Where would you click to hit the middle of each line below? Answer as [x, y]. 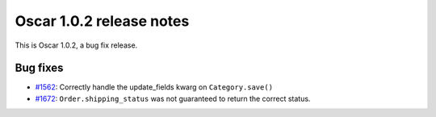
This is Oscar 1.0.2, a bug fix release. [76, 45]
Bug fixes [39, 68]
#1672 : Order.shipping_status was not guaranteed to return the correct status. [173, 98]
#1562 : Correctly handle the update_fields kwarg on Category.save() [154, 87]
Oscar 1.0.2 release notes [102, 21]
